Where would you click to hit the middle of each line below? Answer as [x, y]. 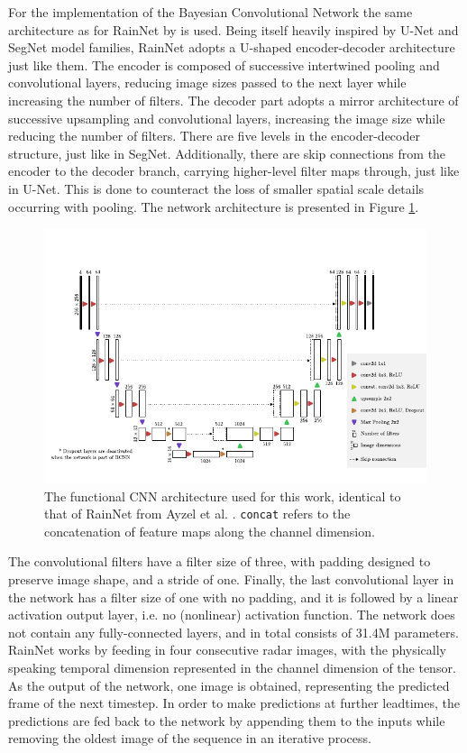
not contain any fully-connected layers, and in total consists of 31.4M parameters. [233, 632]
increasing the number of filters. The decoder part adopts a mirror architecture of [233, 100]
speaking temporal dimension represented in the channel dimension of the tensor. [232, 667]
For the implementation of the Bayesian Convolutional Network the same [211, 12]
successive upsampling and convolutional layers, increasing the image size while [227, 118]
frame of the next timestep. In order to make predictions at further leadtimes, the [234, 703]
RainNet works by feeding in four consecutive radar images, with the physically [227, 650]
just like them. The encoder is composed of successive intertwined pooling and [224, 64]
